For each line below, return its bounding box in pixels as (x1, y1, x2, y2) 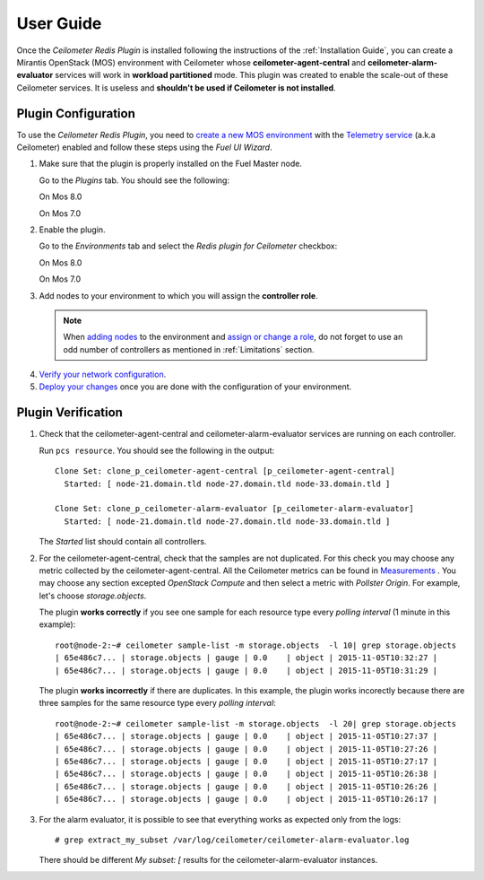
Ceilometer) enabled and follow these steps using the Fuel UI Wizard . (16, 142, 272, 152)
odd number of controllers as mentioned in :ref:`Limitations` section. (63, 344, 315, 354)
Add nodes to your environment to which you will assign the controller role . (39, 290, 318, 301)
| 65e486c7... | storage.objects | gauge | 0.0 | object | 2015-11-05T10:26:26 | (55, 781, 438, 791)
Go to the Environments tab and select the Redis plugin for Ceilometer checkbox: (39, 240, 338, 251)
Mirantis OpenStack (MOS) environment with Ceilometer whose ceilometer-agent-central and (16, 57, 367, 67)
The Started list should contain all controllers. (39, 536, 207, 547)
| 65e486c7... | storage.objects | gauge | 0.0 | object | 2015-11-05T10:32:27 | (55, 653, 438, 663)
